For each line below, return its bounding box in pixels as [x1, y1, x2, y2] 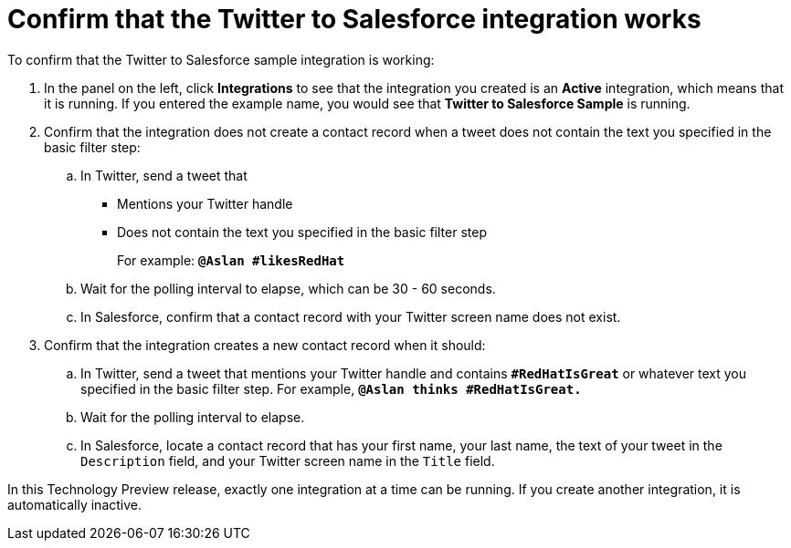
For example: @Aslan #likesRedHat [117, 252, 345, 268]
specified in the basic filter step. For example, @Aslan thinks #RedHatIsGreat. [80, 380, 582, 397]
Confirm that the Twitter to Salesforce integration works [7, 4, 701, 35]
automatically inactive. [7, 496, 142, 512]
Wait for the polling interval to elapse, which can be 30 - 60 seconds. [80, 280, 496, 296]
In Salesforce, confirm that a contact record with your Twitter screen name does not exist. [80, 308, 621, 325]
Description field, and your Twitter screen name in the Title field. [80, 452, 495, 469]
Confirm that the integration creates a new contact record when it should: [44, 336, 486, 353]
